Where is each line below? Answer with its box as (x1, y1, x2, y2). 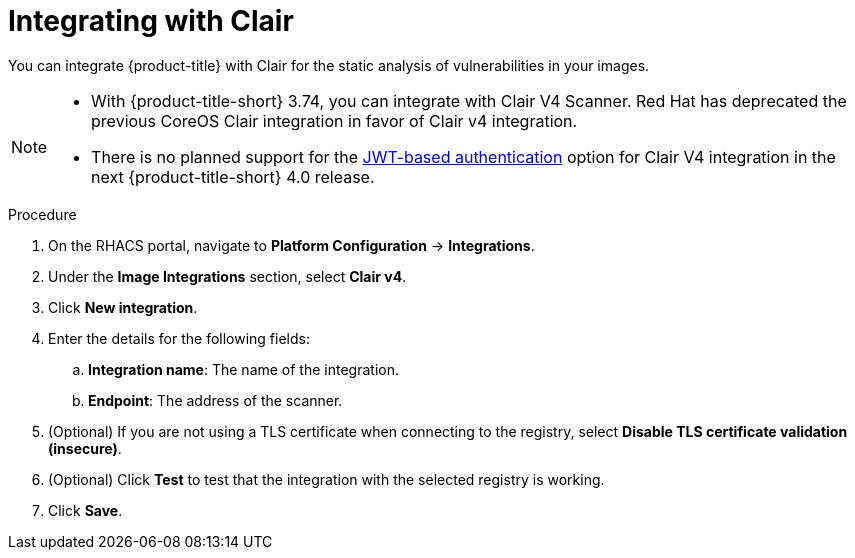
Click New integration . (48, 298, 198, 316)
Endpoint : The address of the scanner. (88, 391, 343, 409)
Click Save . (48, 501, 123, 519)
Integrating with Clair (8, 4, 294, 38)
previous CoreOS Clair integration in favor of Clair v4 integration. (91, 110, 578, 131)
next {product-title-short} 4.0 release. (91, 166, 375, 187)
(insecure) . (48, 439, 122, 457)
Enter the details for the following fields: (48, 329, 310, 347)
